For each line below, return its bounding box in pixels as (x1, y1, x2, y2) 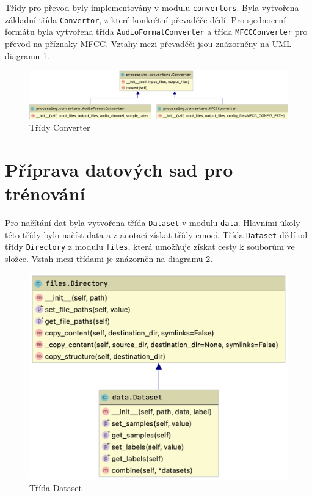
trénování (5, 181, 85, 206)
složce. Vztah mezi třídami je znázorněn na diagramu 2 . (5, 252, 213, 265)
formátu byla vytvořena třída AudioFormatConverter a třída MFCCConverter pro (5, 25, 308, 38)
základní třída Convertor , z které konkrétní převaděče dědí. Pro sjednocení (5, 13, 286, 26)
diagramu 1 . (5, 49, 49, 62)
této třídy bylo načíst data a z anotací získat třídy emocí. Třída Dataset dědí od (5, 228, 308, 241)
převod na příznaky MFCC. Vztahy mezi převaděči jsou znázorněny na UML (5, 37, 292, 49)
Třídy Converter (29, 121, 90, 134)
